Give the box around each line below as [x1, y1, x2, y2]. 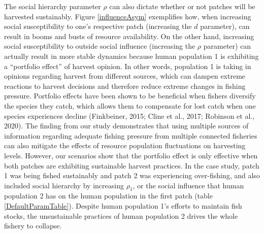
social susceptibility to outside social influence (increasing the [4, 41, 195, 51]
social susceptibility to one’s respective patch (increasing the [4, 21, 192, 31]
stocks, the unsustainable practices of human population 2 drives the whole [4, 210, 238, 221]
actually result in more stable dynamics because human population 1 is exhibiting [4, 50, 259, 61]
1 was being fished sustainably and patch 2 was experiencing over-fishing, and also [4, 170, 260, 181]
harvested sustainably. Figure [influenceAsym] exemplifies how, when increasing [4, 11, 251, 21]
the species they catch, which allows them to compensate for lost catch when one [4, 100, 256, 111]
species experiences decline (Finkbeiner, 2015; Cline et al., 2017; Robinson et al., [4, 110, 255, 121]
